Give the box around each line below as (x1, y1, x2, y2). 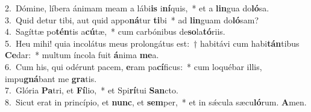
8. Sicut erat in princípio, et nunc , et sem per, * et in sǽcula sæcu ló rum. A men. (5, 95, 307, 108)
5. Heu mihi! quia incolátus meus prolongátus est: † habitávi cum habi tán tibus (5, 37, 300, 49)
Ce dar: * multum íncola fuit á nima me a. (5, 49, 159, 61)
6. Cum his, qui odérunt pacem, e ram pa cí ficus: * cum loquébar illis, (5, 60, 262, 72)
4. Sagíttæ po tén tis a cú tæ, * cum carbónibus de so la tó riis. (5, 25, 225, 38)
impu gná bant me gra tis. (5, 72, 97, 84)
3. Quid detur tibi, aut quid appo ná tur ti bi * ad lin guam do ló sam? (5, 13, 259, 26)
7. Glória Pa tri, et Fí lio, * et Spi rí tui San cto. (5, 84, 178, 96)
